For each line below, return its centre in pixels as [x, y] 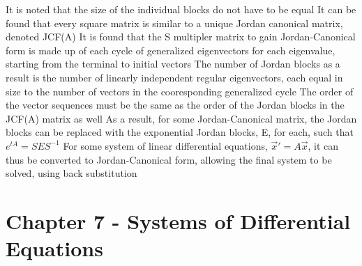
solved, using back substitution [71, 173]
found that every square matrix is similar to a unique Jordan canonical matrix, [174, 23]
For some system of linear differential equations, [165, 145]
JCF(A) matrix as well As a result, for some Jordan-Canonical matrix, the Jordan [181, 118]
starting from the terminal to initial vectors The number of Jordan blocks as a [173, 64]
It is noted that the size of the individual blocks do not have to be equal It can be [181, 9]
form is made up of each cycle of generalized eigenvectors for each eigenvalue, [171, 50]
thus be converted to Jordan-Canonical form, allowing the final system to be [169, 159]
